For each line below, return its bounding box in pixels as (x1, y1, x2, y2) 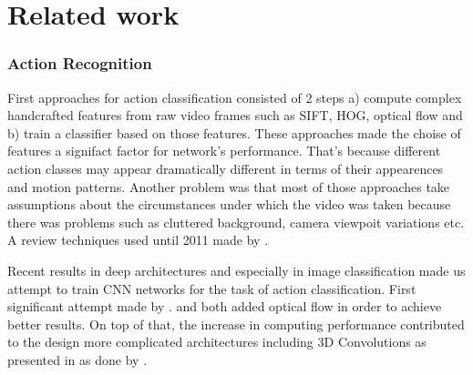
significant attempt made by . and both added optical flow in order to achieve (7, 297, 442, 316)
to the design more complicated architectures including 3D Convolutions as (7, 332, 427, 351)
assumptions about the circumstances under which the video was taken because (7, 195, 451, 214)
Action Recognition (7, 52, 152, 75)
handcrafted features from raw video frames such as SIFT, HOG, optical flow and (7, 106, 463, 125)
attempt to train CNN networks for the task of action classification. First (7, 279, 416, 298)
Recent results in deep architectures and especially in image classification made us (7, 260, 466, 279)
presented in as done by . (7, 350, 148, 369)
